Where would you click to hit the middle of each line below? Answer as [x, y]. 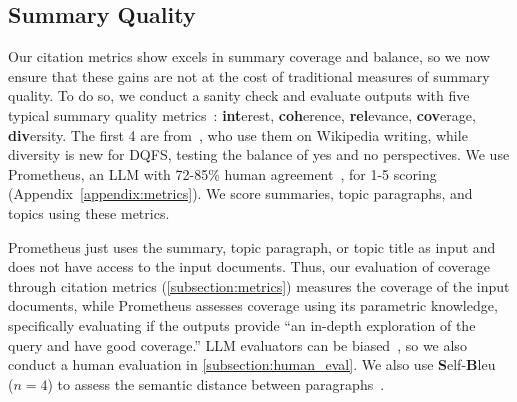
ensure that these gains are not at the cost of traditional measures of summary [249, 75]
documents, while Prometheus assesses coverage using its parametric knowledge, [253, 305]
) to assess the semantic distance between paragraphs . [216, 383]
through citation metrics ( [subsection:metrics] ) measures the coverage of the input [259, 285]
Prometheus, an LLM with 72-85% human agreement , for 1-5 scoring [222, 173]
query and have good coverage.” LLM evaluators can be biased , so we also [237, 344]
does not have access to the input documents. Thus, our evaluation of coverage [249, 266]
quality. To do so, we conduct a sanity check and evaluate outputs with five [239, 95]
